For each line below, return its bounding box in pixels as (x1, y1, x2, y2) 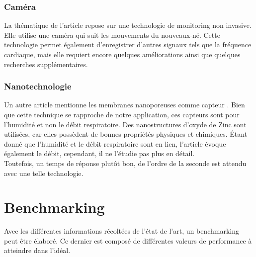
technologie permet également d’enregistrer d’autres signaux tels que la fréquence (4, 39, 252, 50)
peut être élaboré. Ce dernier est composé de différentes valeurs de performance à (4, 235, 252, 246)
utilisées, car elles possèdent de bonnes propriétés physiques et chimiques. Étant (4, 129, 248, 139)
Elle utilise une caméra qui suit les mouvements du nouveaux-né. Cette (4, 29, 220, 40)
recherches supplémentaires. (4, 59, 88, 69)
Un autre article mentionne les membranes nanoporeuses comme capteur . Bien (4, 99, 245, 110)
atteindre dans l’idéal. (4, 245, 71, 256)
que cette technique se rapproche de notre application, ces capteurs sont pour (4, 109, 240, 119)
